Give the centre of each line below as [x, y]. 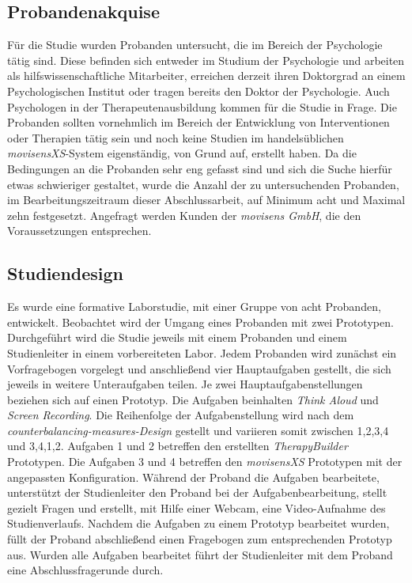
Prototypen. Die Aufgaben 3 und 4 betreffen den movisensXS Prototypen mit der [205, 462]
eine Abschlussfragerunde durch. [85, 570]
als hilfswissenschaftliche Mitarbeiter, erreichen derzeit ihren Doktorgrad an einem [206, 76]
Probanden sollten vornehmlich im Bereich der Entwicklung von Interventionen [198, 122]
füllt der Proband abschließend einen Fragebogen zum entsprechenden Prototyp [200, 539]
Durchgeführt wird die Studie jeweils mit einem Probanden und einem [177, 337]
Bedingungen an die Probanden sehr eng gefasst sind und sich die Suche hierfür [200, 168]
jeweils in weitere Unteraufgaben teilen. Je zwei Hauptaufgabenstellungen [185, 384]
